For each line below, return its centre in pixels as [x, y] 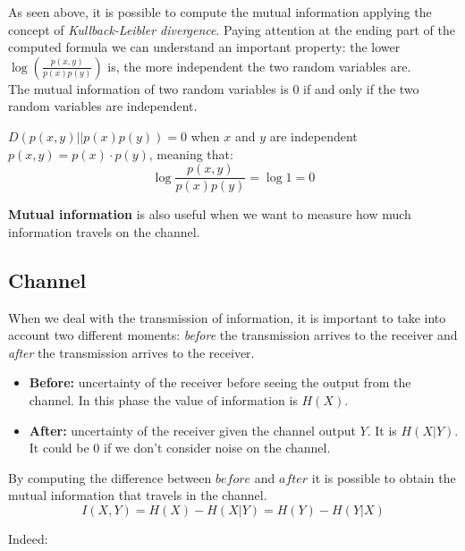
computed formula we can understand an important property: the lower [204, 47]
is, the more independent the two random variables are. [259, 66]
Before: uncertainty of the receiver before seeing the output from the [220, 382]
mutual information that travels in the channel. [138, 495]
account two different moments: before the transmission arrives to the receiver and [233, 335]
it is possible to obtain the [384, 477]
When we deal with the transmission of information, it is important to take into [227, 317]
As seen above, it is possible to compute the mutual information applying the [220, 12]
